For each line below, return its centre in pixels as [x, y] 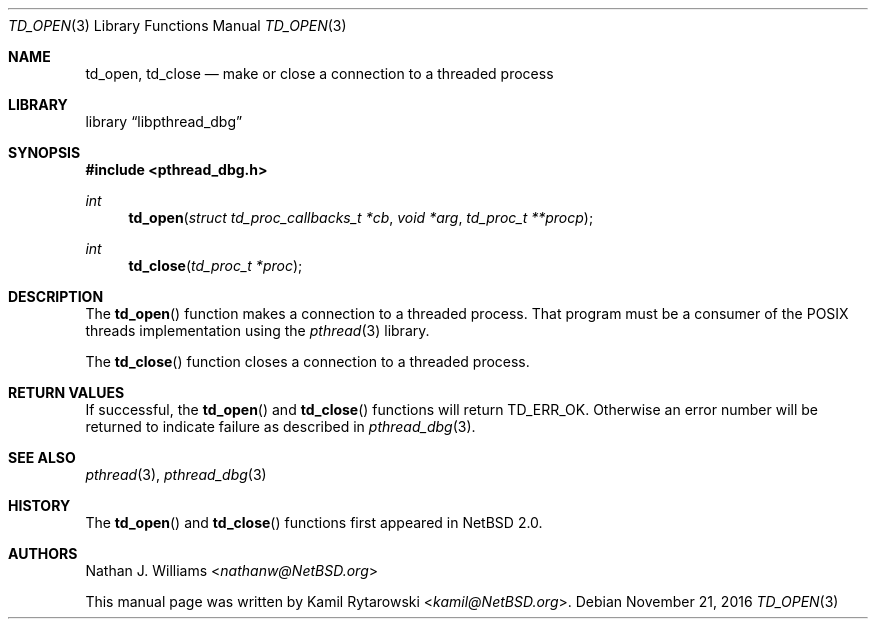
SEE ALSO [42, 457]
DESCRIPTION [56, 296]
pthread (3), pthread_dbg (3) [176, 474]
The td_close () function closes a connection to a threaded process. [307, 361]
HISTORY [39, 505]
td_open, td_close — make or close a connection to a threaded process [319, 73]
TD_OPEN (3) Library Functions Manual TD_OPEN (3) [177, 25]
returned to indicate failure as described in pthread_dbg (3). [280, 426]
